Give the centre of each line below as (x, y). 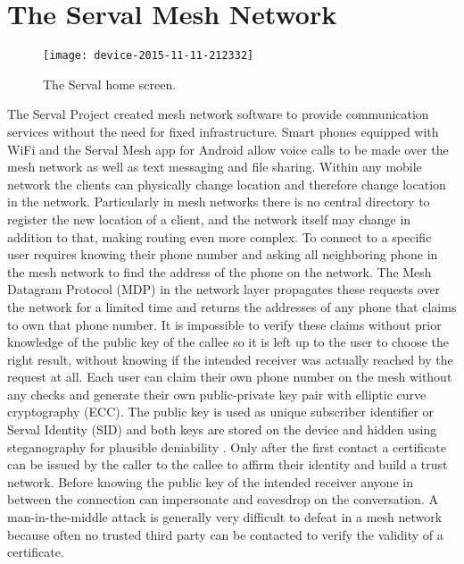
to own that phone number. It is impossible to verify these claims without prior (224, 324)
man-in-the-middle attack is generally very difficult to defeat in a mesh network (225, 517)
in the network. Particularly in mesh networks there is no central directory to (219, 202)
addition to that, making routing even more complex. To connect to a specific (220, 236)
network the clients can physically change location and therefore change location (227, 184)
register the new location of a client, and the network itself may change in (209, 219)
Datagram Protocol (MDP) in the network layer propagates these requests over (224, 289)
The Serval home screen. (110, 84)
